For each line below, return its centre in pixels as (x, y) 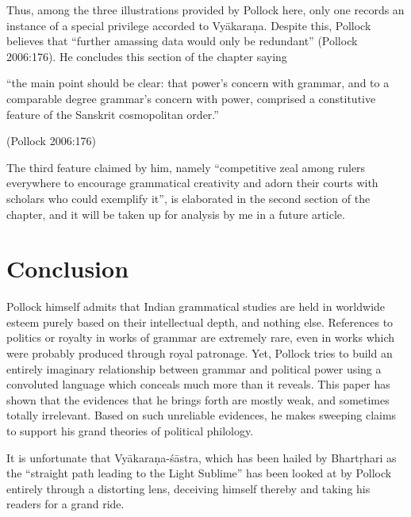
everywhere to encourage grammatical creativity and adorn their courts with (192, 183)
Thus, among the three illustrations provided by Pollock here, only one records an (205, 10)
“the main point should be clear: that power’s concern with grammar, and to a (198, 83)
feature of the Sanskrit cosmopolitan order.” (113, 114)
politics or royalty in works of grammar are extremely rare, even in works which (201, 337)
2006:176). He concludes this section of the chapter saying (147, 56)
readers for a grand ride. (65, 504)
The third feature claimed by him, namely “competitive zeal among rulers (186, 167)
